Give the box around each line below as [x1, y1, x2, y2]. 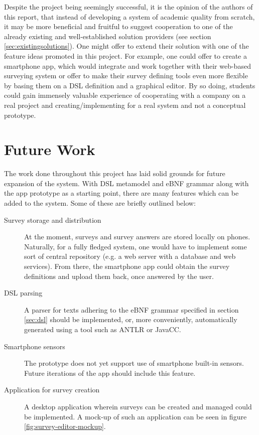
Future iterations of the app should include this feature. [24, 367, 196, 378]
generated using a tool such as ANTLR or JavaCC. [24, 324, 181, 334]
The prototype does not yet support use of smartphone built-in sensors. [24, 358, 244, 368]
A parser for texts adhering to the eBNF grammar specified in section [24, 304, 239, 315]
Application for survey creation [4, 384, 100, 395]
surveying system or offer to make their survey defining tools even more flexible [4, 70, 248, 81]
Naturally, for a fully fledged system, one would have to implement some [24, 241, 247, 251]
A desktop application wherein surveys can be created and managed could [24, 401, 252, 411]
